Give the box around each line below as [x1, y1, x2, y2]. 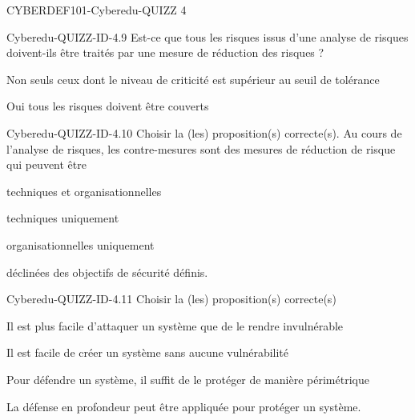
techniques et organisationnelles [6, 182, 162, 199]
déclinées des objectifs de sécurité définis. [6, 263, 208, 280]
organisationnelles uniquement [6, 236, 155, 253]
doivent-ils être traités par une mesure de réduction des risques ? [6, 44, 324, 61]
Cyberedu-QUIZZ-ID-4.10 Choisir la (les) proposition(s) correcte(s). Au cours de [6, 124, 402, 141]
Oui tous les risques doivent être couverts [6, 98, 209, 114]
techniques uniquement [6, 210, 119, 226]
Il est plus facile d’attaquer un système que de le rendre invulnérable [6, 317, 344, 334]
